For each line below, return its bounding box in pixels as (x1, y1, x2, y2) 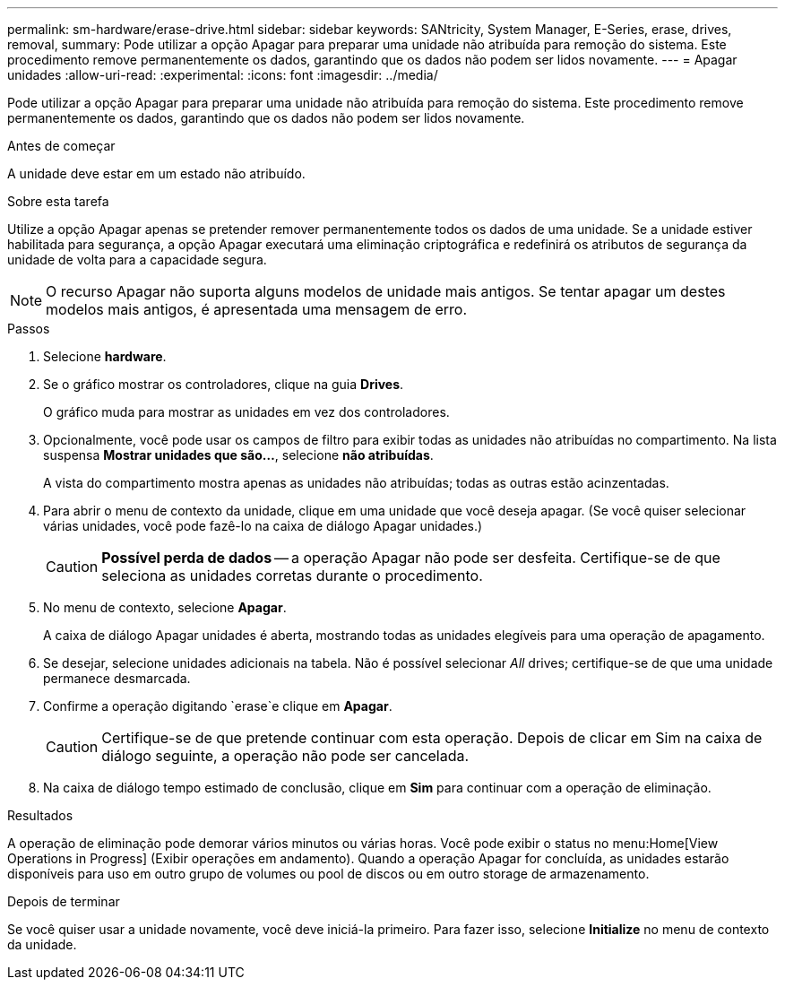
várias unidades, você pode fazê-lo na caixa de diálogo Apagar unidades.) (43, 518, 483, 533)
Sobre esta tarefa (7, 194, 109, 209)
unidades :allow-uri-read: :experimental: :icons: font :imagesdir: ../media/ (7, 67, 438, 82)
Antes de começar (7, 138, 116, 153)
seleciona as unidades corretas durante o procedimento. (101, 567, 483, 584)
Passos (7, 321, 50, 336)
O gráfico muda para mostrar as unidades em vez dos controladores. (43, 404, 450, 420)
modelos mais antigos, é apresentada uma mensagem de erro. (46, 300, 468, 318)
